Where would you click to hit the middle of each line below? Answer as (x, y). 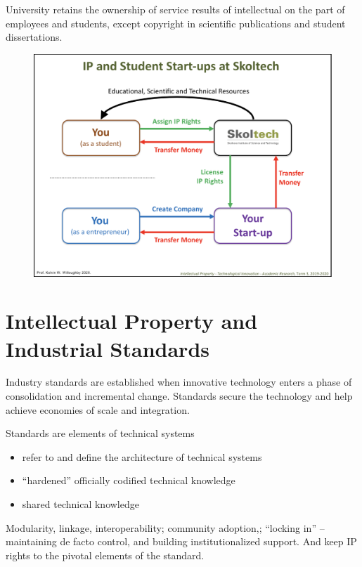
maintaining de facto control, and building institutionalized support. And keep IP (181, 541)
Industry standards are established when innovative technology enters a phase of (179, 382)
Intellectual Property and (132, 321)
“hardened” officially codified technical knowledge (129, 480)
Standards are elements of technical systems (100, 433)
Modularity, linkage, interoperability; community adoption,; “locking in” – (165, 527)
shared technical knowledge (80, 504)
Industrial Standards (108, 348)
